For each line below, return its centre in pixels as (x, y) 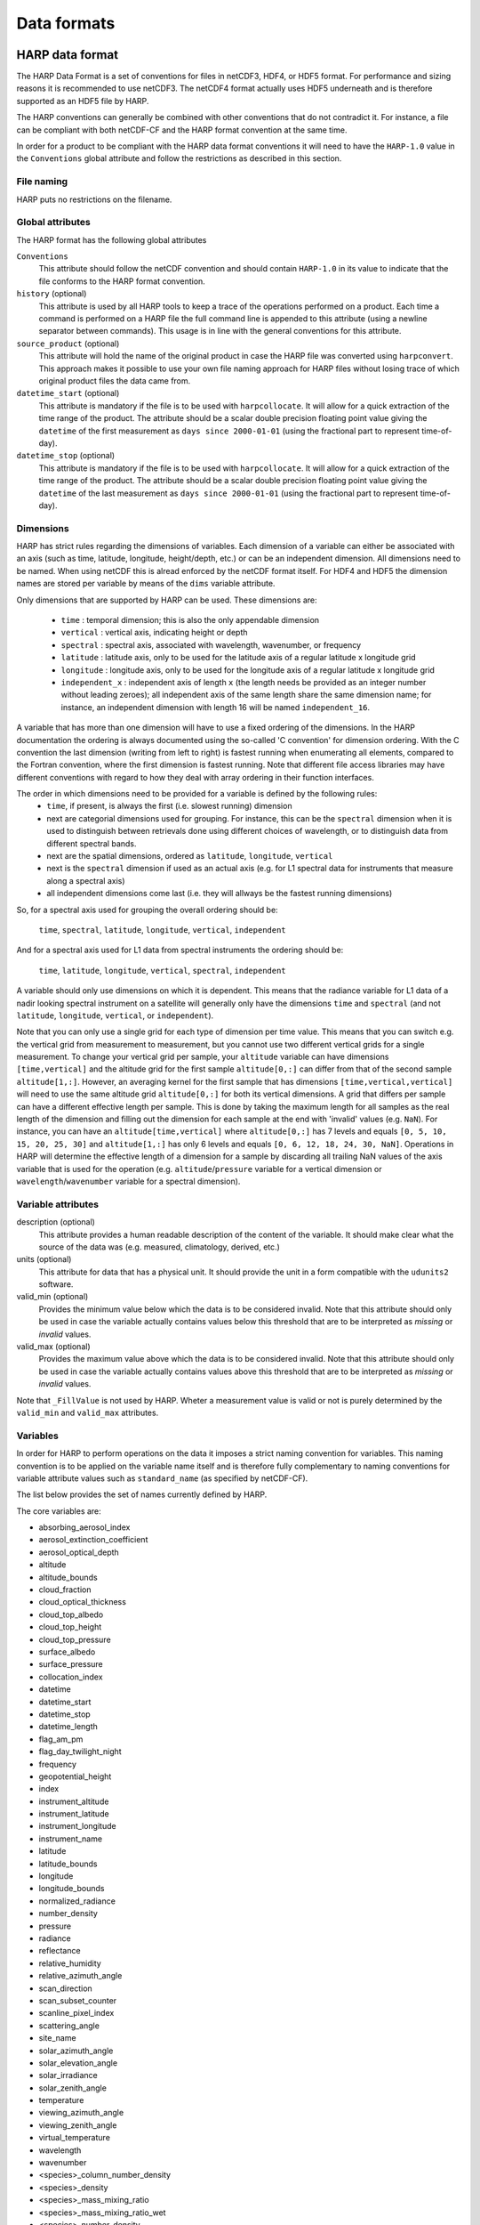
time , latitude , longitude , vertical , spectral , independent (162, 970)
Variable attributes (58, 1204)
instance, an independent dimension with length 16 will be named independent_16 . (216, 707)
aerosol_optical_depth (79, 1552)
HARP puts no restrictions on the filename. (94, 199)
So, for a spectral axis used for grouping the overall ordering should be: (148, 910)
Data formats (66, 23)
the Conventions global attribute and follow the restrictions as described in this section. (179, 158)
